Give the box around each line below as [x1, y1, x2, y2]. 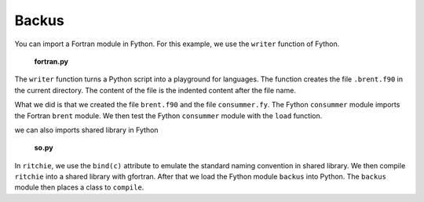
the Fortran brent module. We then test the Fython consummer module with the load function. [14, 110, 323, 121]
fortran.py [34, 56, 68, 66]
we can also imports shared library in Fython [14, 125, 159, 135]
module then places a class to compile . [14, 182, 144, 192]
